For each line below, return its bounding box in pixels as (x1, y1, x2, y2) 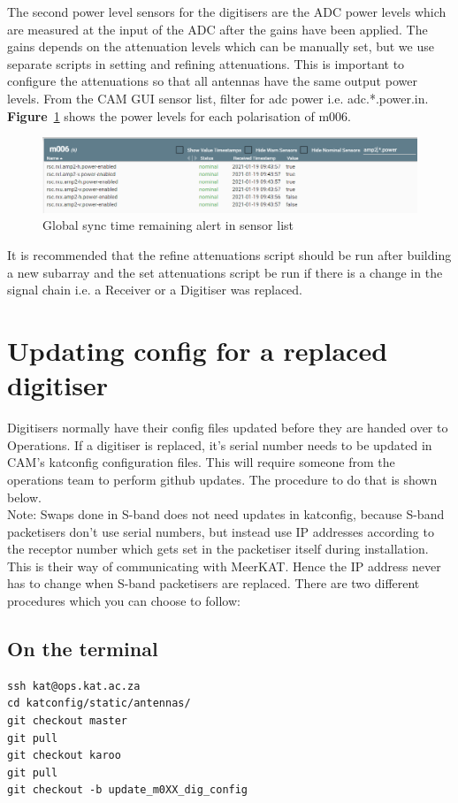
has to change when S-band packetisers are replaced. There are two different (7, 574, 420, 593)
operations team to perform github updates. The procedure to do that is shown (7, 470, 438, 488)
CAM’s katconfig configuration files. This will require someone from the (7, 453, 395, 471)
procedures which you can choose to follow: (7, 592, 240, 610)
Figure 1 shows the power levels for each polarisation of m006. (7, 106, 352, 125)
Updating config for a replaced (7, 333, 388, 369)
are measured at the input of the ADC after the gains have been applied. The (7, 19, 428, 38)
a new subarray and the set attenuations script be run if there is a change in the (7, 263, 443, 281)
